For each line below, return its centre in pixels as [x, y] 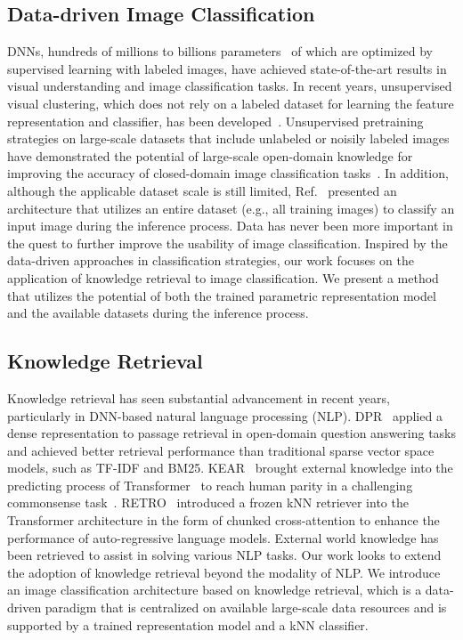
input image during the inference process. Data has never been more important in [230, 226]
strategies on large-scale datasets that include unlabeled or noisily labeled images [228, 138]
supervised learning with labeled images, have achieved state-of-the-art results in [227, 68]
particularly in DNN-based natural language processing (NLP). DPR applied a [225, 415]
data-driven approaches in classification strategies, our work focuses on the [211, 260]
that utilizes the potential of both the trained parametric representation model [222, 295]
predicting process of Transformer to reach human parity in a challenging [210, 485]
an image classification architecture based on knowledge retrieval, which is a [215, 590]
